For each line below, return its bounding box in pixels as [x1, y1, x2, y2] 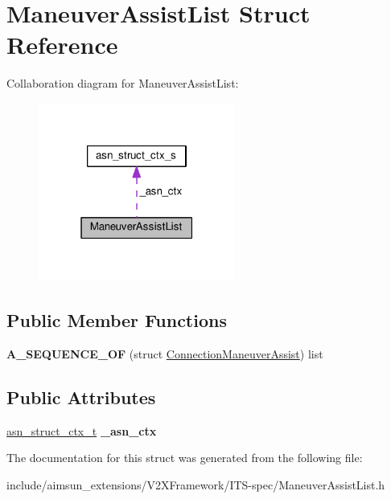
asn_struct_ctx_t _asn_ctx [6, 422, 157, 439]
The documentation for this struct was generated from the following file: [6, 449, 363, 466]
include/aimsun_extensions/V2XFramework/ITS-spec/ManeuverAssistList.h [6, 476, 385, 493]
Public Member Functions [6, 308, 227, 333]
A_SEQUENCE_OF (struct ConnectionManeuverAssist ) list [6, 345, 323, 362]
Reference [6, 28, 118, 61]
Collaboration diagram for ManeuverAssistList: [6, 75, 239, 92]
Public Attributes [6, 384, 156, 409]
